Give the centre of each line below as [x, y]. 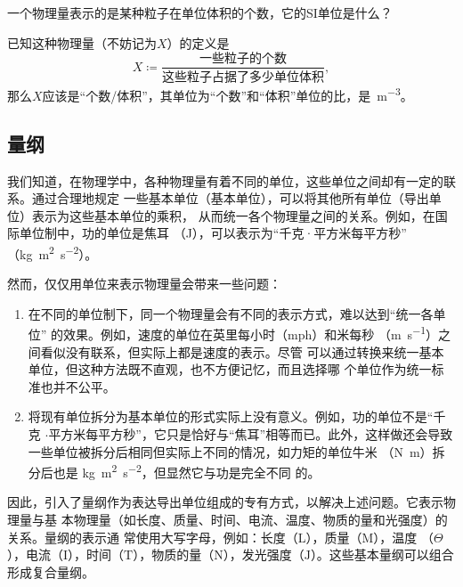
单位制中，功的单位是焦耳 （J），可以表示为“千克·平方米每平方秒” [213, 233]
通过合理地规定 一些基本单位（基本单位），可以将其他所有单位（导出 [230, 198]
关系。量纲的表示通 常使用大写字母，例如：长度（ [153, 537]
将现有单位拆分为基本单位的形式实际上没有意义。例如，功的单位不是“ [231, 416]
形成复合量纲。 [51, 571]
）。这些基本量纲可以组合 [382, 554]
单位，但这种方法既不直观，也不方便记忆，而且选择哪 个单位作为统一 [230, 369]
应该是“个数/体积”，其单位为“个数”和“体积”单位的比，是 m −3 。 [227, 94]
